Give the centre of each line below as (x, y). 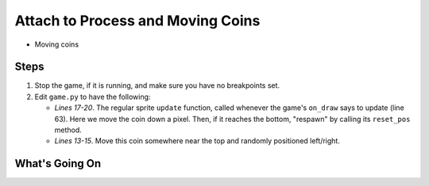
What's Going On (58, 163)
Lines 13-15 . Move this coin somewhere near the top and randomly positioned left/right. (197, 141)
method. (68, 130)
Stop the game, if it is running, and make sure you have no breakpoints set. (157, 85)
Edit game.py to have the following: (93, 97)
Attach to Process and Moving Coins (137, 21)
